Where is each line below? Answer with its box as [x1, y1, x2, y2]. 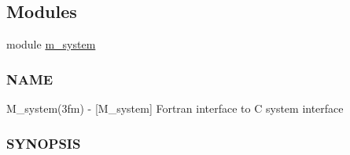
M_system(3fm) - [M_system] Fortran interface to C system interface [6, 100, 344, 117]
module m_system [6, 36, 96, 52]
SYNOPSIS [6, 133, 81, 153]
